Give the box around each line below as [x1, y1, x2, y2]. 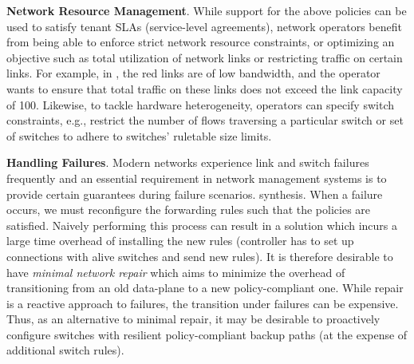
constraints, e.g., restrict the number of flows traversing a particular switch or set [6, 112, 404, 129]
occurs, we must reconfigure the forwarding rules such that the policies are [6, 201, 371, 218]
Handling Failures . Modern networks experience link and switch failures [6, 154, 369, 171]
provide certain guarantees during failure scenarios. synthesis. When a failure [6, 185, 383, 202]
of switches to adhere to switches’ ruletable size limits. [6, 127, 272, 144]
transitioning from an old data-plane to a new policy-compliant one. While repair [6, 279, 404, 296]
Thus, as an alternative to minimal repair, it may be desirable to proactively [6, 311, 380, 327]
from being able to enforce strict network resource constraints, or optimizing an [6, 34, 395, 50]
